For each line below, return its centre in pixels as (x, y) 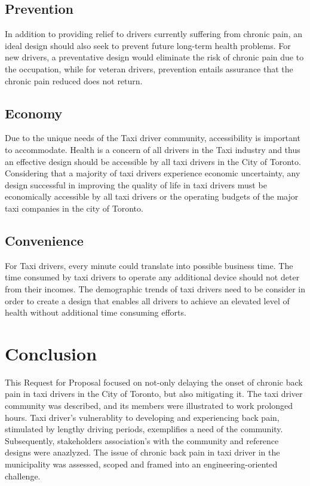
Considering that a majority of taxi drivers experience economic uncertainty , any (153, 173)
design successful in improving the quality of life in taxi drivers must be (136, 184)
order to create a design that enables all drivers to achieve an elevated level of (147, 300)
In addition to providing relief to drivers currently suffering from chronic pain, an (154, 34)
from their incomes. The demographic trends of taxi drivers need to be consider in (155, 288)
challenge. (23, 476)
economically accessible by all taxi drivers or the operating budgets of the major (152, 196)
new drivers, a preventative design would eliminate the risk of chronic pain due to (154, 57)
